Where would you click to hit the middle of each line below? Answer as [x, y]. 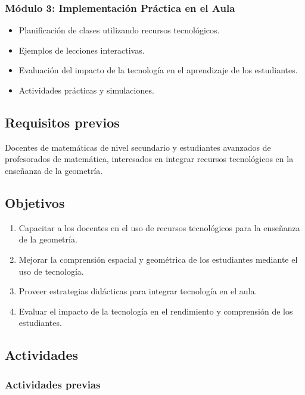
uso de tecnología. [51, 271]
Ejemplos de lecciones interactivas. [82, 50]
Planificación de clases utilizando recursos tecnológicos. [119, 30]
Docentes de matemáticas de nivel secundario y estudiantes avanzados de [138, 147]
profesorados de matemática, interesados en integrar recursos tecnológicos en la [149, 159]
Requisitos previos [62, 122]
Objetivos [35, 202]
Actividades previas [53, 384]
